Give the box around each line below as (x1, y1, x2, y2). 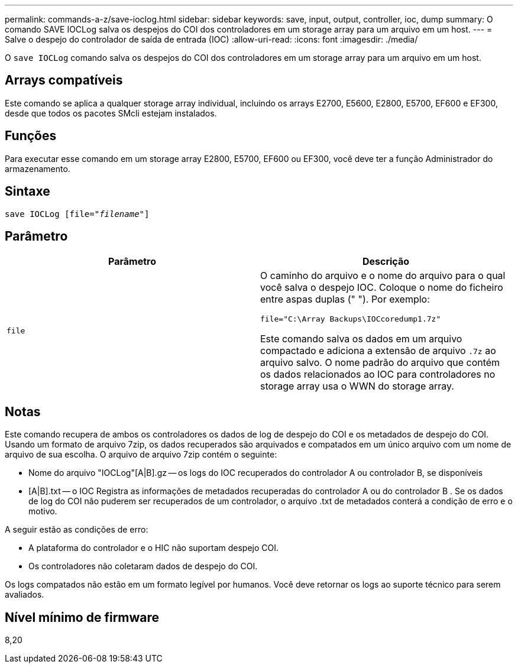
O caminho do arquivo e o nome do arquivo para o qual (260, 270, 506, 282)
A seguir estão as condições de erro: (5, 524, 148, 535)
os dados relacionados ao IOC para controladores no (260, 368, 496, 381)
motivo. (28, 506, 57, 517)
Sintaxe (5, 184, 50, 199)
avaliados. (5, 589, 44, 600)
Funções (5, 128, 57, 144)
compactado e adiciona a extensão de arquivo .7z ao (260, 345, 496, 357)
